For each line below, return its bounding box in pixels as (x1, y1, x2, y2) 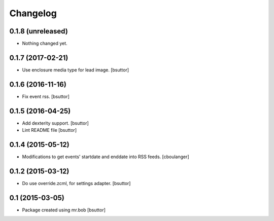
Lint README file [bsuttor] (22, 127, 77, 133)
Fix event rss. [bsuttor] (22, 93, 70, 99)
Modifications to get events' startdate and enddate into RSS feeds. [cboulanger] (22, 154, 190, 160)
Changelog (9, 8, 57, 19)
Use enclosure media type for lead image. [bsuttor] (22, 66, 129, 73)
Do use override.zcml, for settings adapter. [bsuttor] (22, 180, 131, 186)
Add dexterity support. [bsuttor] (22, 120, 89, 126)
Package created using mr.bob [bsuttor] (22, 207, 106, 213)
